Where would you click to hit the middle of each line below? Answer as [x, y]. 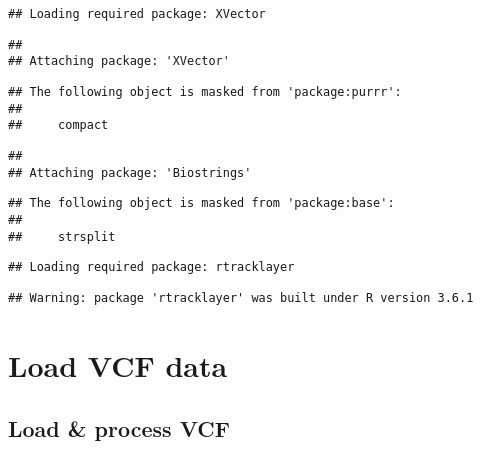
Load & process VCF [119, 428]
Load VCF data [118, 364]
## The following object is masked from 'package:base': [201, 203]
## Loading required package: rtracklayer [151, 267]
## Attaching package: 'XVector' [119, 61]
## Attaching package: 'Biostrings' [130, 172]
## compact [58, 125]
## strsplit [62, 236]
